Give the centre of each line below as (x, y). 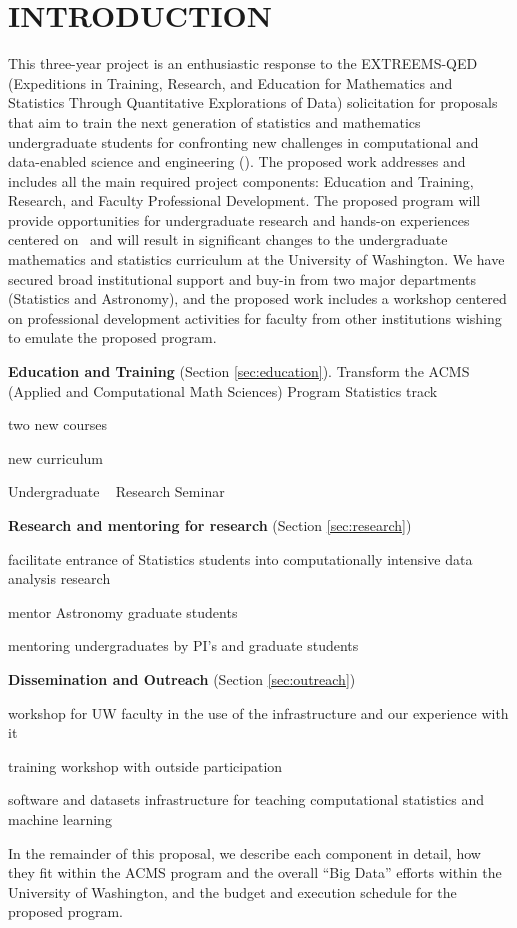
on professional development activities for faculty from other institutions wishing (255, 317)
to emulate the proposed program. (112, 337)
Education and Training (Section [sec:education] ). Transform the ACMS (239, 371)
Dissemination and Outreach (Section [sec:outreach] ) (182, 678)
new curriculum (55, 457)
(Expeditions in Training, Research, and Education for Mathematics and (230, 82)
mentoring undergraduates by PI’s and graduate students (183, 645)
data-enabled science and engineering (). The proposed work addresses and (237, 161)
